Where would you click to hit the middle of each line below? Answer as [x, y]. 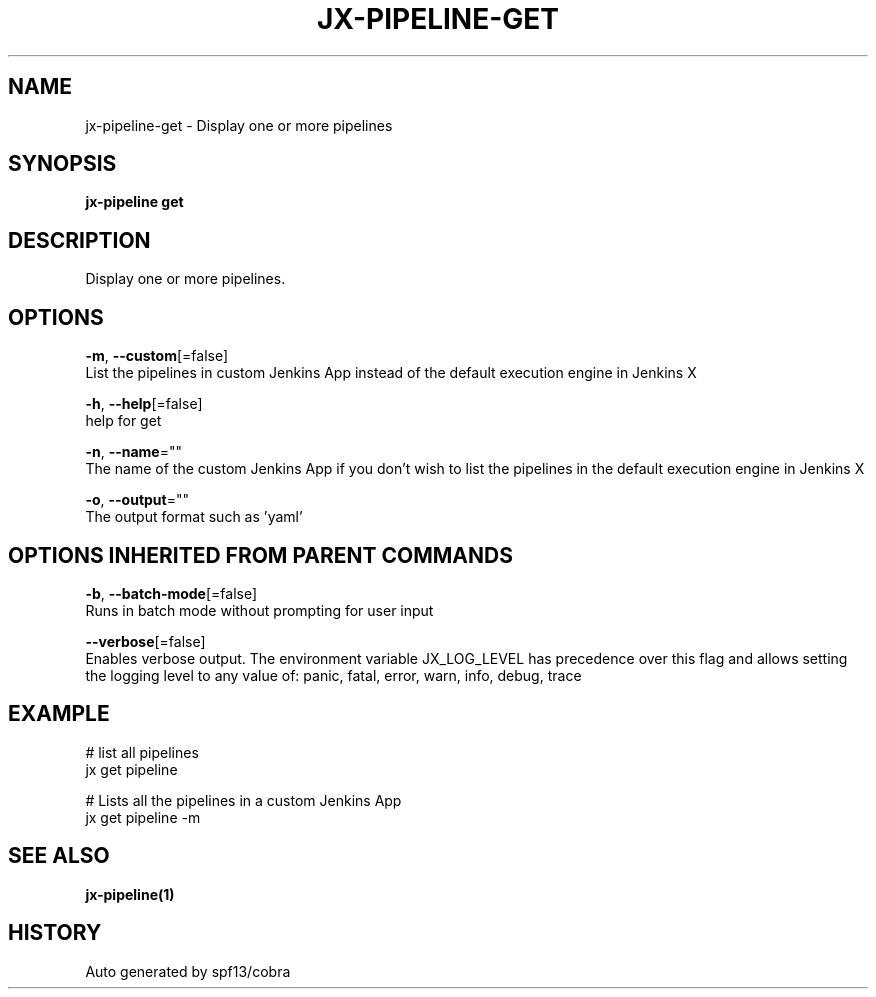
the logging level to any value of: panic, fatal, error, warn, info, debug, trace [333, 675]
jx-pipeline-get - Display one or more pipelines [239, 125]
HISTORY [55, 933]
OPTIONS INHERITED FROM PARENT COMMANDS [260, 555]
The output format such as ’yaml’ [194, 517]
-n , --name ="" [134, 452]
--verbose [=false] [145, 641]
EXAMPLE [59, 714]
